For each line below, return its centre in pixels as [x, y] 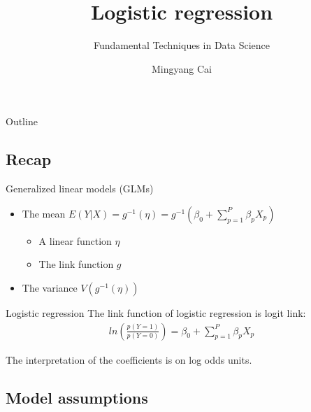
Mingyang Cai [182, 68]
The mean [44, 213]
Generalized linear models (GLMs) [80, 189]
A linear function [75, 240]
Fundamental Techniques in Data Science [182, 45]
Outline [22, 121]
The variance [50, 287]
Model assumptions [77, 397]
